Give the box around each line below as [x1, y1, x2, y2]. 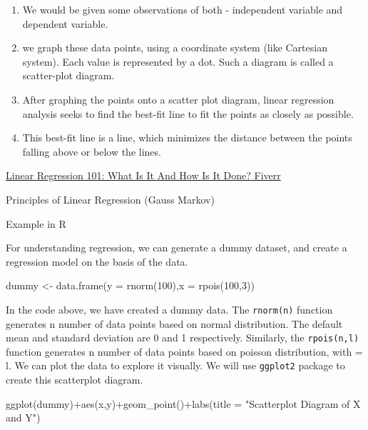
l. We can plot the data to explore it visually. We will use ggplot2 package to [6, 358, 345, 373]
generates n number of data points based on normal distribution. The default [6, 316, 343, 331]
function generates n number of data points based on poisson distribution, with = [6, 344, 363, 359]
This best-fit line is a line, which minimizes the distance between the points [22, 130, 352, 145]
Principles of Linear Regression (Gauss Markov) [6, 191, 215, 206]
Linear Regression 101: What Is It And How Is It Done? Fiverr [6, 168, 281, 183]
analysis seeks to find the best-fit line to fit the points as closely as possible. [22, 106, 354, 121]
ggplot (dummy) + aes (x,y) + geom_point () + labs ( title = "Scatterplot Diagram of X [6, 396, 361, 411]
